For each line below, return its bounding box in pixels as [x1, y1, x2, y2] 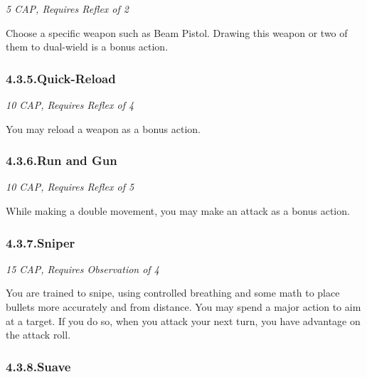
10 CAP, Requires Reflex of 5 [6, 179, 134, 194]
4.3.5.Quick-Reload [6, 69, 116, 87]
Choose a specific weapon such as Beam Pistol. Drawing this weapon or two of [6, 25, 348, 40]
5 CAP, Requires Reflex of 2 [6, 1, 129, 16]
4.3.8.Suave [6, 357, 71, 375]
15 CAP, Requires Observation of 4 [6, 261, 159, 276]
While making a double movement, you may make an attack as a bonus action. [6, 203, 350, 218]
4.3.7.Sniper [6, 233, 75, 251]
